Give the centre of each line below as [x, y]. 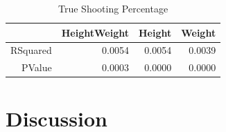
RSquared [31, 50]
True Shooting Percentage [113, 8]
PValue [37, 67]
